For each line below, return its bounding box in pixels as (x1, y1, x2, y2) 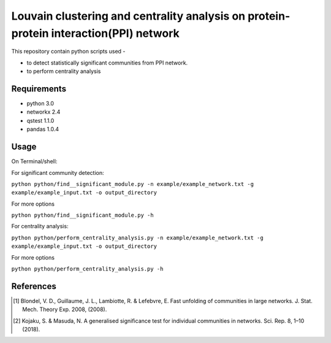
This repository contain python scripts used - (11, 48, 126, 55)
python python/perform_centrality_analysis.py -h (11, 266, 164, 272)
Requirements (11, 83, 67, 94)
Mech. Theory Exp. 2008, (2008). (22, 306, 107, 313)
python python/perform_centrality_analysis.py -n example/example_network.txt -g (11, 234, 264, 241)
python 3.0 (26, 100, 55, 107)
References (11, 281, 56, 291)
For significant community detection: (11, 169, 104, 176)
